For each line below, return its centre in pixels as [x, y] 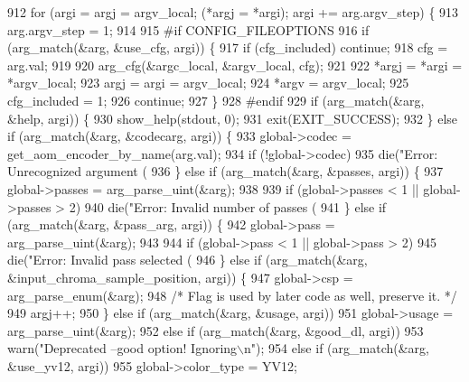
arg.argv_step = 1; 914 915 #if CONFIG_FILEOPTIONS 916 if [188, 29]
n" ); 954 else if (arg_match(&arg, [337, 348]
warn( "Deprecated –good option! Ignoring [122, 348]
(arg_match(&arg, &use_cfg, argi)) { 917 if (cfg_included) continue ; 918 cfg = [228, 47]
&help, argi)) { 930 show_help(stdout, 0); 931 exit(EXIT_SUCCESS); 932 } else [233, 118]
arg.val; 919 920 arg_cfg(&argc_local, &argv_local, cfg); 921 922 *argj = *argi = [235, 65]
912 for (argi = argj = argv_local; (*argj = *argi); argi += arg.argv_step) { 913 [233, 12]
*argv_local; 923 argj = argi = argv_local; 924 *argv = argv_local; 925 [208, 83]
